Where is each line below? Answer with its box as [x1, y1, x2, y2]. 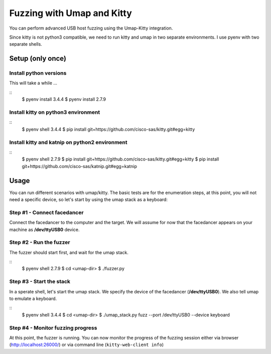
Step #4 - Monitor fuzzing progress [9, 324, 97, 331]
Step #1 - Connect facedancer [9, 209, 84, 216]
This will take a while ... [9, 80, 58, 86]
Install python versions [9, 70, 67, 77]
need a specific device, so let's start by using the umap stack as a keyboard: [9, 197, 168, 203]
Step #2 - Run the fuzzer [9, 239, 70, 246]
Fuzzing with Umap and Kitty [9, 8, 132, 19]
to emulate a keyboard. [9, 296, 57, 301]
